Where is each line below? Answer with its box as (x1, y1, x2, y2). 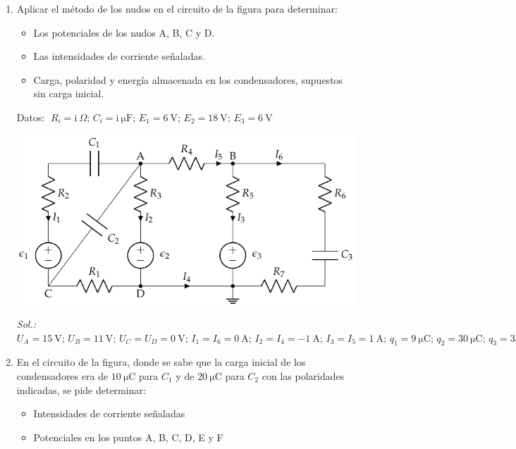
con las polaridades (262, 368, 345, 383)
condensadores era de (16, 368, 109, 383)
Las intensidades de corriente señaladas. (33, 49, 205, 63)
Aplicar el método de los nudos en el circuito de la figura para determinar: (16, 1, 338, 16)
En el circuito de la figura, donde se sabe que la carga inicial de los (16, 355, 306, 369)
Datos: (16, 109, 45, 124)
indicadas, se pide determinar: (16, 382, 146, 397)
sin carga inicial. (33, 86, 104, 101)
